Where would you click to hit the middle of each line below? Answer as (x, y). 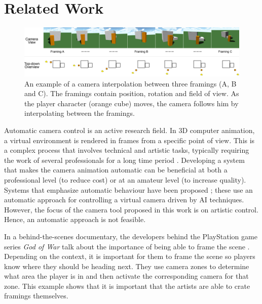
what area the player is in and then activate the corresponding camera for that (126, 276)
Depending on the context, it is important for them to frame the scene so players (130, 256)
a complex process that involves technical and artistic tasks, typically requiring (127, 150)
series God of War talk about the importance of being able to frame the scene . (127, 246)
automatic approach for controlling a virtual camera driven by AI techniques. (124, 200)
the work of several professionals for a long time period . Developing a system (124, 160)
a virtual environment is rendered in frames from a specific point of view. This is (129, 140)
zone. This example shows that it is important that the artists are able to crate (127, 286)
